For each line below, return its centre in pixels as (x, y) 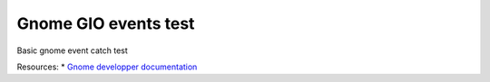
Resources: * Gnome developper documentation (107, 67)
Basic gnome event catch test (73, 50)
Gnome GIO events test (106, 23)
